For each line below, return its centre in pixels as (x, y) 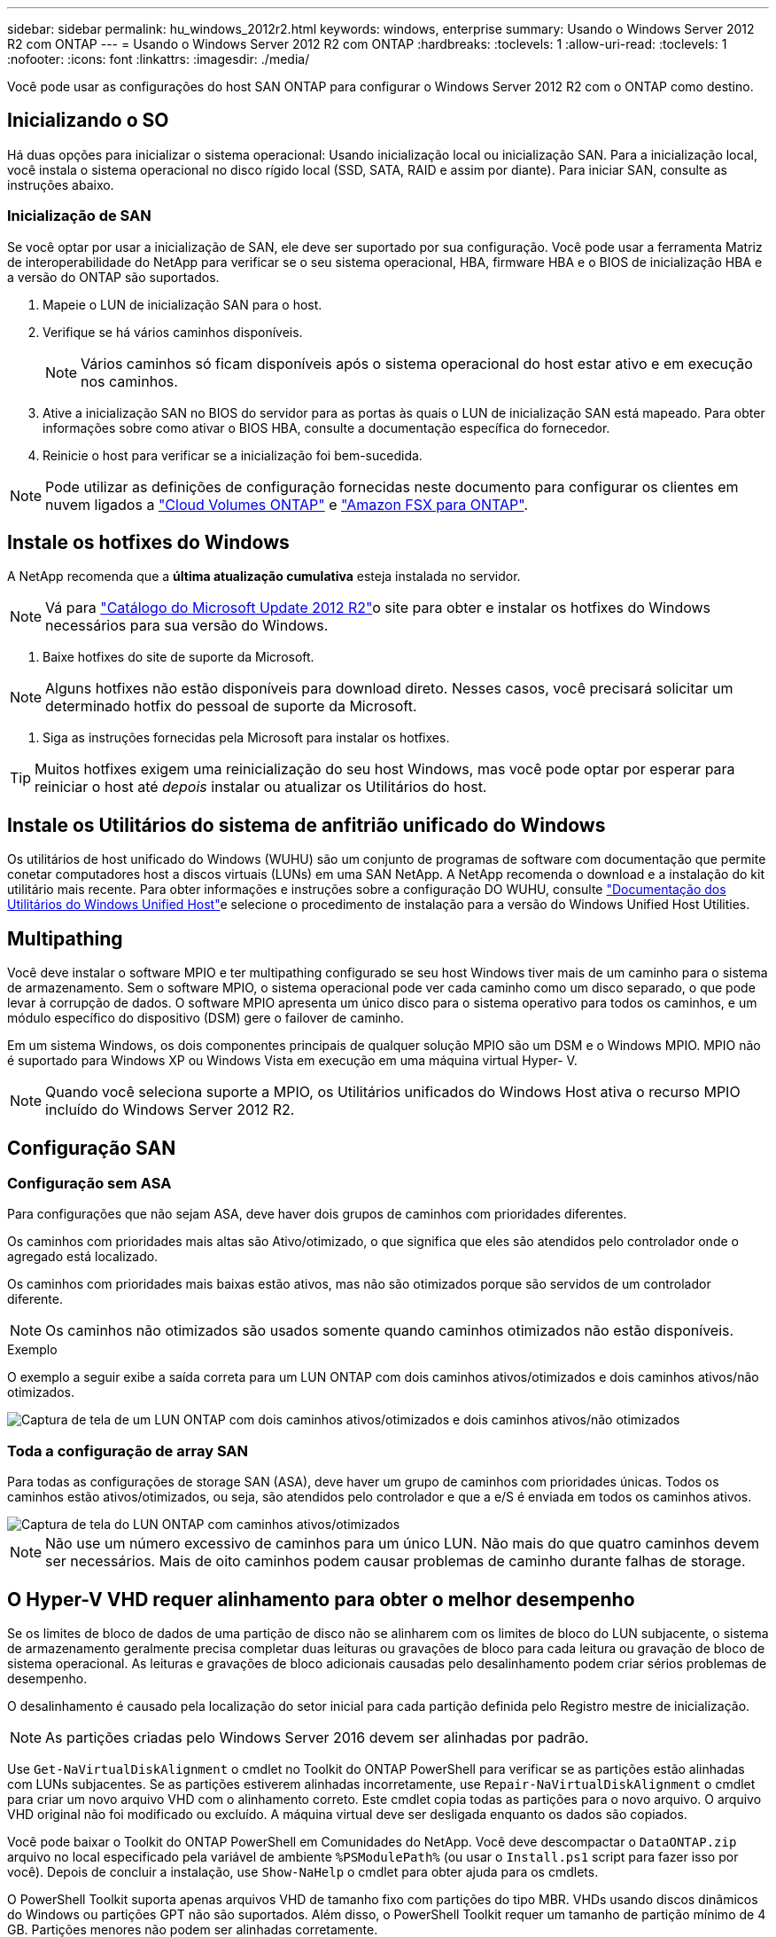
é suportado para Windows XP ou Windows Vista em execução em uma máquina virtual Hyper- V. (292, 1061)
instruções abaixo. (61, 184)
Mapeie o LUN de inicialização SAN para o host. (182, 304)
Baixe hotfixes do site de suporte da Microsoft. (178, 657)
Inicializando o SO (88, 121)
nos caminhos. (129, 381)
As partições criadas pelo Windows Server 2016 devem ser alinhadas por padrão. (317, 1737)
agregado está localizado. (83, 1257)
